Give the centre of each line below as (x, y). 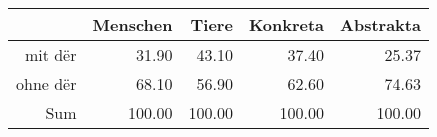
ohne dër (46, 83)
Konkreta (286, 24)
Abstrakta (380, 24)
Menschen (132, 24)
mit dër (50, 54)
